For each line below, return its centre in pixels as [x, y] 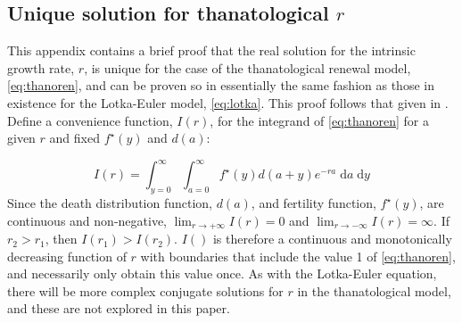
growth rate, [41, 67]
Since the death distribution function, [110, 203]
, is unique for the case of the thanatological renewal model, [247, 67]
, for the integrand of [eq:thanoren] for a [319, 120]
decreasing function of [67, 256]
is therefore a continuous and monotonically [332, 239]
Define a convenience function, [90, 120]
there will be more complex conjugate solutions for [145, 290]
